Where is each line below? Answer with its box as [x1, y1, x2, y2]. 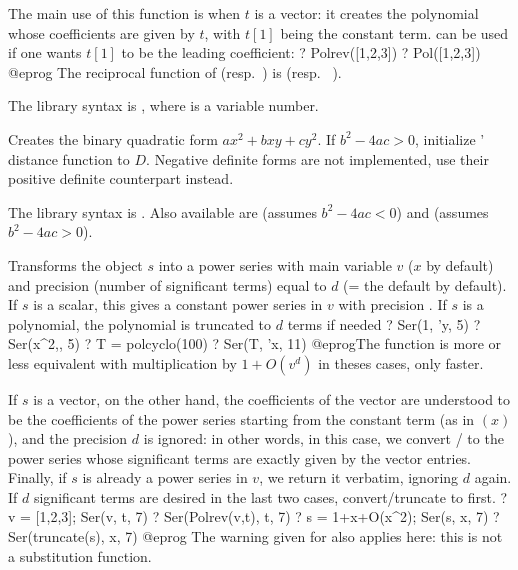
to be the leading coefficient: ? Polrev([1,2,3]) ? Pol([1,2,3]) [121, 42, 481, 63]
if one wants [8, 42, 82, 63]
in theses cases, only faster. [318, 352, 484, 373]
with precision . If [338, 294, 447, 315]
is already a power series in [82, 467, 248, 488]
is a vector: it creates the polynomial [254, 3, 479, 23]
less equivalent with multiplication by [8, 352, 237, 373]
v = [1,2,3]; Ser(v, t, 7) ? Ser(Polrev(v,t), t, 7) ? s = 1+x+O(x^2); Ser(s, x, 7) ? [8, 506, 500, 527]
